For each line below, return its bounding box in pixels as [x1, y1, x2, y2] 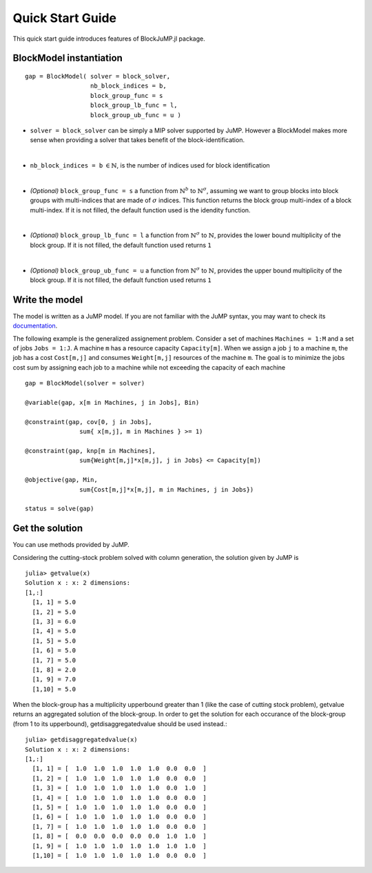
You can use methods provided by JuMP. [12, 541, 130, 549]
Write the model [12, 294, 83, 305]
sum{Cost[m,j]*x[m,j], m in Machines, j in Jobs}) [79, 485, 254, 493]
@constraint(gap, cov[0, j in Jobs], [25, 418, 153, 425]
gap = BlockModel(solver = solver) [25, 379, 145, 388]
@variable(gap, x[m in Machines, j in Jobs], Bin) [25, 399, 200, 407]
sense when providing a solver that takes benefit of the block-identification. [30, 136, 245, 144]
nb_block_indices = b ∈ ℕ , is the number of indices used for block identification [30, 161, 270, 170]
